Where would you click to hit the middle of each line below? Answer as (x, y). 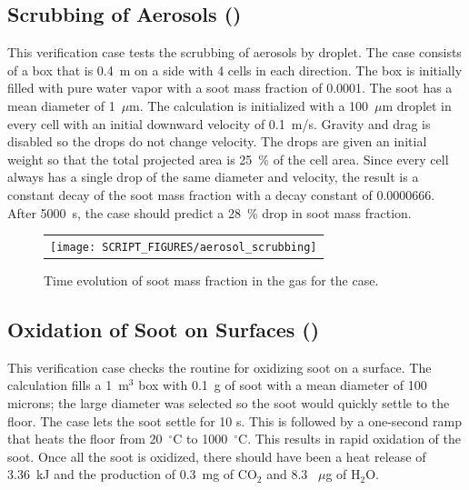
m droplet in (417, 105)
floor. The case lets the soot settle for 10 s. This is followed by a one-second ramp (234, 420)
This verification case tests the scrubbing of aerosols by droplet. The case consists (234, 52)
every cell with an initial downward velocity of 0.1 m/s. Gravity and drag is (219, 123)
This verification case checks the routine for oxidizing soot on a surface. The (220, 367)
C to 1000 (200, 439)
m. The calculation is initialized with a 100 (249, 105)
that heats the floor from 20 (85, 439)
